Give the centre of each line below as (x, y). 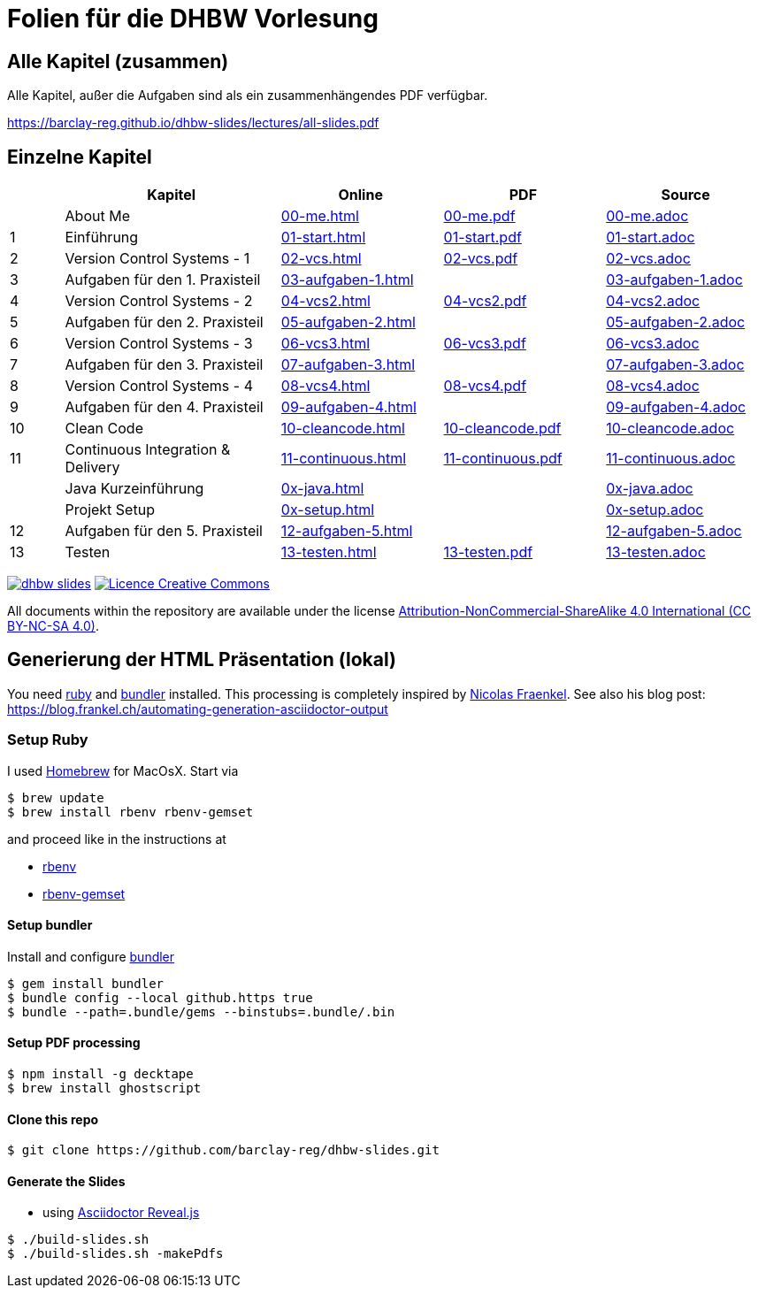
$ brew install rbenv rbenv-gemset (130, 812)
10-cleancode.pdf (502, 429)
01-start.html (323, 238)
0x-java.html (322, 489)
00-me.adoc (647, 216)
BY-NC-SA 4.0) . (54, 626)
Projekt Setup (110, 510)
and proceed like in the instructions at (117, 839)
